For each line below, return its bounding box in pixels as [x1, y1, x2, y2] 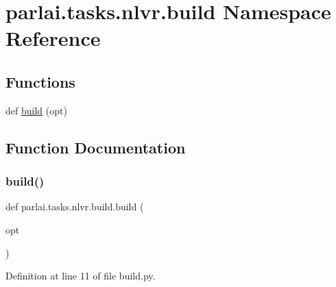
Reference [5, 24, 101, 52]
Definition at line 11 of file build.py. [5, 269, 156, 283]
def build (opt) [5, 103, 67, 117]
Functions [5, 71, 75, 92]
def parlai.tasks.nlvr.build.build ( [5, 199, 144, 214]
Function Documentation [5, 136, 186, 158]
